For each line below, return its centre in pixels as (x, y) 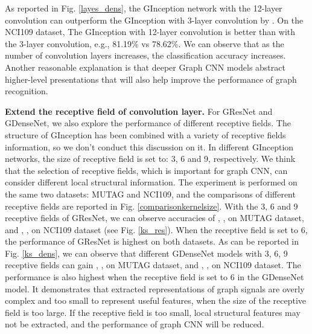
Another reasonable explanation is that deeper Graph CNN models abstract (145, 67)
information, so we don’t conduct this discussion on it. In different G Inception (149, 146)
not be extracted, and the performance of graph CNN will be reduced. (135, 324)
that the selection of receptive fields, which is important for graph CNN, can (146, 170)
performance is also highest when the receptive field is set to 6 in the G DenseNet (154, 277)
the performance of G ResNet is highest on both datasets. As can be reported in (152, 241)
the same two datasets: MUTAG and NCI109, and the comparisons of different (150, 194)
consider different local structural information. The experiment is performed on (151, 182)
